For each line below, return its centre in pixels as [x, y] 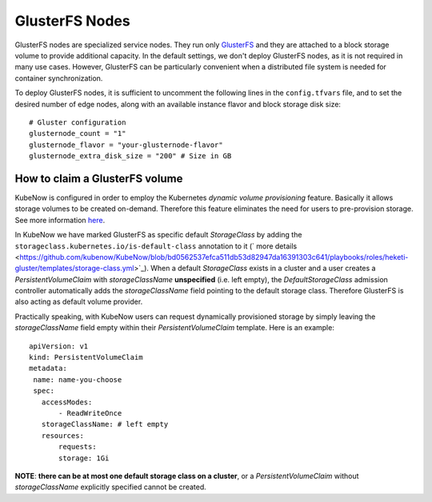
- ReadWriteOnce [90, 413]
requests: [78, 447]
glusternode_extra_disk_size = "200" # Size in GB [130, 156]
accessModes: [67, 402]
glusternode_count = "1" [78, 133]
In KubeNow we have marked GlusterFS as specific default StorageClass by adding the [158, 235]
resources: [62, 435]
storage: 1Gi [84, 458]
